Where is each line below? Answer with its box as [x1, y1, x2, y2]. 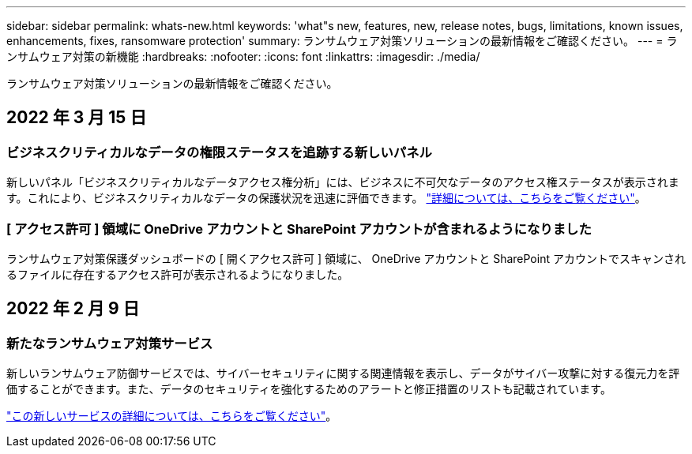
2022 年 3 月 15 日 [6, 107, 147, 128]
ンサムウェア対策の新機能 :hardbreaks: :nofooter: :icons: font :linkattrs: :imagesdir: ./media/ [6, 50, 480, 63]
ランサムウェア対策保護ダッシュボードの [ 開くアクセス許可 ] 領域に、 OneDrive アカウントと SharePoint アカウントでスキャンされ [6, 251, 686, 265]
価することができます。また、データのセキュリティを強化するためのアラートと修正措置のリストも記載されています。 [6, 382, 611, 396]
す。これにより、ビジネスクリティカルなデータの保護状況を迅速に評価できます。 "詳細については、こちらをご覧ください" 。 [6, 191, 646, 205]
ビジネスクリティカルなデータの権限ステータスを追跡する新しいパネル [6, 144, 432, 160]
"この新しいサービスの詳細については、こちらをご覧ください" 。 [6, 409, 337, 423]
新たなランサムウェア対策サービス [6, 335, 213, 351]
